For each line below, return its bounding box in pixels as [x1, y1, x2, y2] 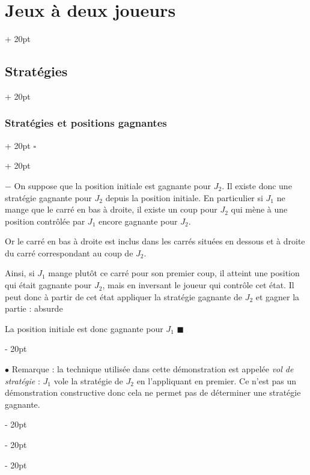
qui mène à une [231, 203, 288, 216]
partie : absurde [5, 302, 63, 315]
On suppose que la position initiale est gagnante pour [14, 179, 211, 192]
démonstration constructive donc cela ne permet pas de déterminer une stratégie [5, 386, 301, 399]
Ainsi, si [5, 267, 35, 279]
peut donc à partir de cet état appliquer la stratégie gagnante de [5, 290, 242, 303]
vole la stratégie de [53, 374, 123, 387]
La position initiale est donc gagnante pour [5, 322, 163, 334]
